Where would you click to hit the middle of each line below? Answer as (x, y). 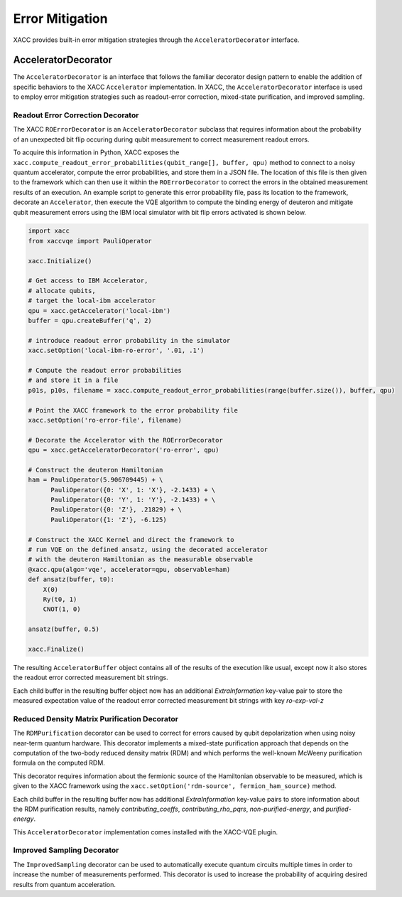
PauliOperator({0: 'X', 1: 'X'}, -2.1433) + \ (133, 490)
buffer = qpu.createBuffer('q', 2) (90, 320)
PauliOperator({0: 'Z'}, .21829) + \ (116, 510)
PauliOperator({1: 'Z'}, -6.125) (109, 520)
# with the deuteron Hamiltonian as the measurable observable (141, 559)
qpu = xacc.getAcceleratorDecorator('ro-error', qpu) (124, 450)
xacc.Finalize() (56, 649)
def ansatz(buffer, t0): (71, 579)
